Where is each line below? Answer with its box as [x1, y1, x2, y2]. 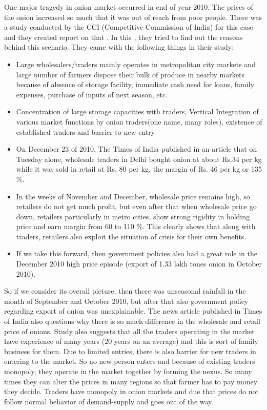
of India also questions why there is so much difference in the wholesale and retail [4, 316, 260, 326]
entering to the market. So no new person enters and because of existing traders [4, 356, 255, 366]
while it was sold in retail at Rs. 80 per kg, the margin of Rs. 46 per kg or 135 [16, 163, 262, 174]
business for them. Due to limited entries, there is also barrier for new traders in [4, 345, 256, 356]
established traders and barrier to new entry [16, 126, 155, 137]
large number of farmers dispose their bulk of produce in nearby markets [16, 69, 244, 79]
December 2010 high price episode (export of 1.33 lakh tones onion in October [16, 258, 262, 269]
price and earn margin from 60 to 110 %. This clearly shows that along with [16, 221, 256, 232]
